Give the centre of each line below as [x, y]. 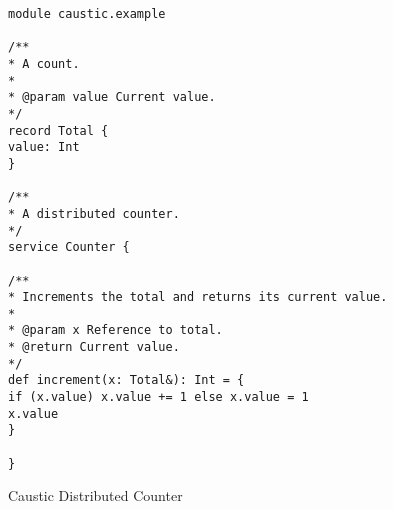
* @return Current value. [94, 347]
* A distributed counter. [94, 213]
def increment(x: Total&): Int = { [126, 380]
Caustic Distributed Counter [95, 495]
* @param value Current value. [112, 97]
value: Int [44, 147]
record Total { [58, 130]
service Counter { [69, 247]
